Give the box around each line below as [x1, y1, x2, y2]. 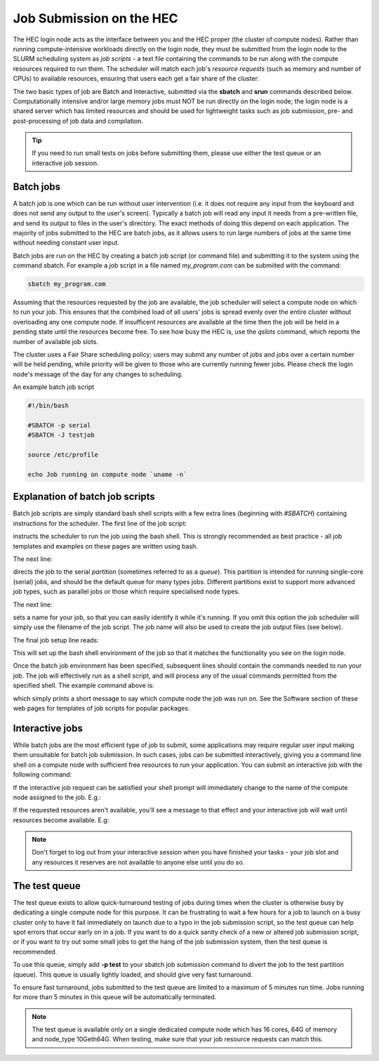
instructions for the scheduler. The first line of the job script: [13, 519, 187, 527]
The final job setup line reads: [13, 635, 100, 644]
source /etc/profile [27, 451, 98, 459]
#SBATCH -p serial [27, 421, 91, 429]
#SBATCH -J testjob [27, 431, 95, 439]
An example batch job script [13, 383, 95, 391]
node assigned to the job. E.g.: [13, 793, 102, 801]
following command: [13, 770, 72, 779]
